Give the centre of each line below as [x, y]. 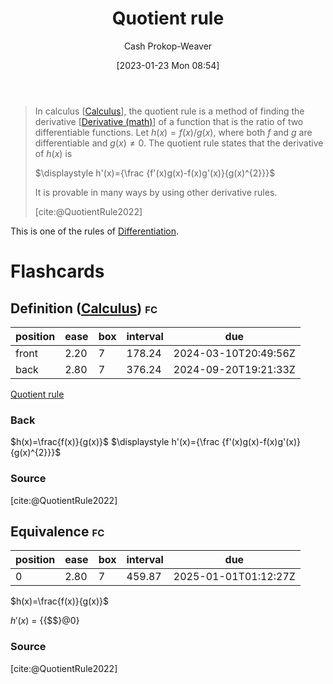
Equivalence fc [57, 531]
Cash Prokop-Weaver [168, 46]
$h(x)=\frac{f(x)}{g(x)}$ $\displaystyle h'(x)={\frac [115, 442]
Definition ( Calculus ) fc [84, 308]
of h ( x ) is [53, 153]
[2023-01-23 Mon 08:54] [168, 65]
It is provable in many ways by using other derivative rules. [156, 192]
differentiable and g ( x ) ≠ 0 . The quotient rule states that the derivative [179, 143]
